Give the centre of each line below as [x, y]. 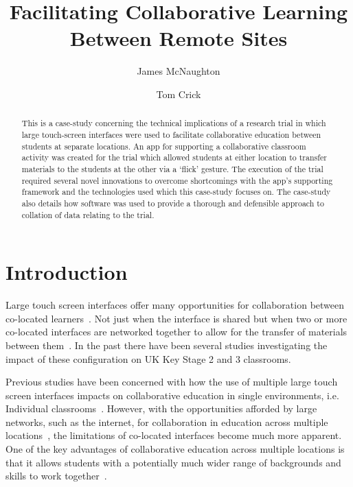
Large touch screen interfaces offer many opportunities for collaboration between [175, 305]
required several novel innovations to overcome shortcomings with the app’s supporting [177, 180]
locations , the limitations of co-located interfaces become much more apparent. [174, 435]
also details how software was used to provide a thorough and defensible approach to [173, 203]
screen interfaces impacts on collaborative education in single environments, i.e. [172, 395]
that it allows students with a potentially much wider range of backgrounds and [173, 462]
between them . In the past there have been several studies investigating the [167, 345]
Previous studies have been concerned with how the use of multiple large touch [172, 382]
